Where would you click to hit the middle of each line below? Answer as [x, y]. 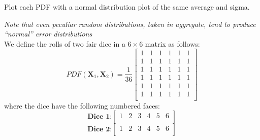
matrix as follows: [172, 43]
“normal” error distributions [48, 34]
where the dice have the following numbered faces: [82, 105]
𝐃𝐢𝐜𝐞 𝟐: [100, 130]
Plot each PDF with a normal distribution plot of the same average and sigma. [127, 7]
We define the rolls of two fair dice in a [65, 43]
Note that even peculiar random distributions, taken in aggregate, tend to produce [130, 24]
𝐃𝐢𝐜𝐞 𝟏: [100, 117]
